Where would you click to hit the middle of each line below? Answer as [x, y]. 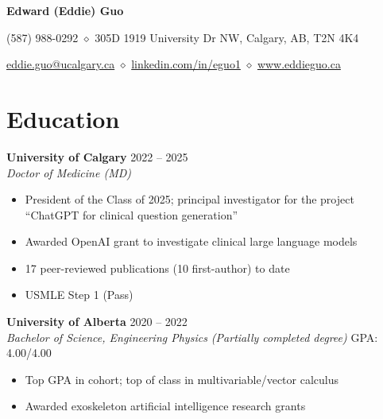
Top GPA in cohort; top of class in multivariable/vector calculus [182, 379]
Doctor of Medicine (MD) [69, 172]
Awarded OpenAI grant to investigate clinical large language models [191, 241]
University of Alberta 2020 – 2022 [97, 322]
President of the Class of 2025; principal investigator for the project [190, 199]
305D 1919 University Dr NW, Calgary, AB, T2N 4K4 [227, 37]
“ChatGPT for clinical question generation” [132, 214]
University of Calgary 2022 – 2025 [97, 156]
